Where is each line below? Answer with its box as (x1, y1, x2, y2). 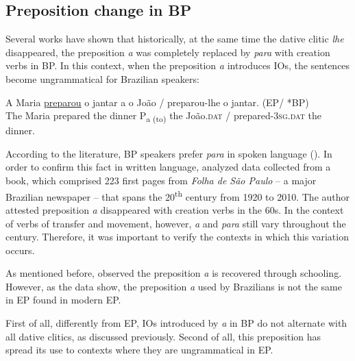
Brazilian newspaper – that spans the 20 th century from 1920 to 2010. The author (5, 187, 350, 203)
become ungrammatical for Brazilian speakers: (5, 71, 199, 86)
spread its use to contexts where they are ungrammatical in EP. (5, 343, 273, 357)
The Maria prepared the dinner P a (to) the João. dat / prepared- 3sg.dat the (5, 108, 322, 124)
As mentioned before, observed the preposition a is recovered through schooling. (5, 266, 342, 280)
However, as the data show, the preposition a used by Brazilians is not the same (5, 279, 342, 293)
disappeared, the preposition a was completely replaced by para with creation (5, 45, 330, 59)
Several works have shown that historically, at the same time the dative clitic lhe (5, 32, 344, 46)
